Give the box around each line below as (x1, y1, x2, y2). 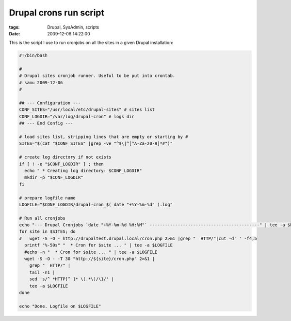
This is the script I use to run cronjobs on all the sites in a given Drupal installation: (9, 40, 173, 46)
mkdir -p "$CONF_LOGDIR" (24, 175, 83, 180)
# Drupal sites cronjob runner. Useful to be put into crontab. (19, 73, 176, 78)
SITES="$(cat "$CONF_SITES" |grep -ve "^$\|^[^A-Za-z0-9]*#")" (19, 141, 173, 146)
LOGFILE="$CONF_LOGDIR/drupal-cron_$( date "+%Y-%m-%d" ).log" (19, 201, 173, 207)
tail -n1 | (29, 269, 55, 275)
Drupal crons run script (9, 7, 104, 18)
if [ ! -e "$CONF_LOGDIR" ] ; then (19, 161, 104, 167)
